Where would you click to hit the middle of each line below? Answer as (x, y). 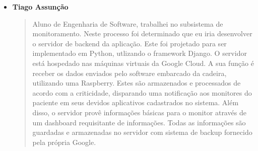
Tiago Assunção (40, 7)
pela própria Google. (64, 142)
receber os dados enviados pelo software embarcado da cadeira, (130, 73)
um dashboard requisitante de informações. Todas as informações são (139, 122)
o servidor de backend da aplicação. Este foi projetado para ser (130, 43)
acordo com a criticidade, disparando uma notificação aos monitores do (142, 92)
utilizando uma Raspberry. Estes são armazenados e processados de (137, 83)
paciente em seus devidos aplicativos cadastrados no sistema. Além (136, 102)
